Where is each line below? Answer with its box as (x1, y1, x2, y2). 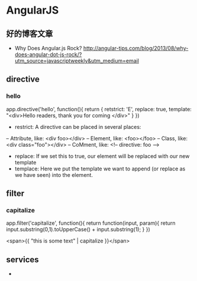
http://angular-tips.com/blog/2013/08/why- (83, 45, 189, 51)
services (6, 254, 40, 264)
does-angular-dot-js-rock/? (14, 51, 82, 58)
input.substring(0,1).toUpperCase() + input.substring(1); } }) (6, 226, 151, 233)
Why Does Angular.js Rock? (14, 45, 82, 51)
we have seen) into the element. (14, 171, 93, 178)
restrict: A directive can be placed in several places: (14, 123, 141, 130)
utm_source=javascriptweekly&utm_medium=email (14, 57, 139, 64)
